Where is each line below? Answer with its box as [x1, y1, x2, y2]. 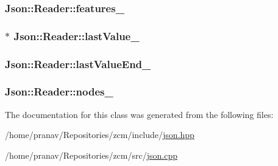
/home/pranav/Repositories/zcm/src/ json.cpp [5, 148, 177, 161]
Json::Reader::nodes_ [5, 84, 113, 99]
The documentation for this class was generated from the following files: [5, 108, 274, 120]
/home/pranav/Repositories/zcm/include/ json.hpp [5, 128, 194, 141]
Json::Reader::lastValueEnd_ [5, 56, 151, 71]
